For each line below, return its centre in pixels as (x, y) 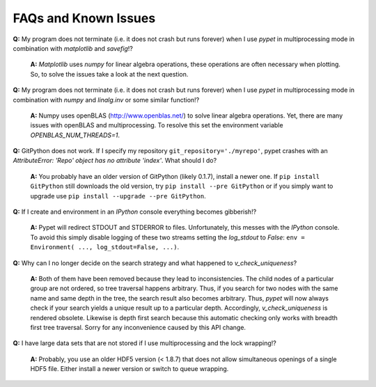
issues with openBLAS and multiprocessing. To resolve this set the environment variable (157, 125)
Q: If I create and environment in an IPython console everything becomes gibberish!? (135, 212)
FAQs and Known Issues (84, 18)
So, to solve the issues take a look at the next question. (109, 74)
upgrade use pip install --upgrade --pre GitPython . (118, 196)
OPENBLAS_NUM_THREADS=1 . (75, 135)
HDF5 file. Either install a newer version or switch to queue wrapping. (130, 369)
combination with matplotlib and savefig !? (73, 48)
